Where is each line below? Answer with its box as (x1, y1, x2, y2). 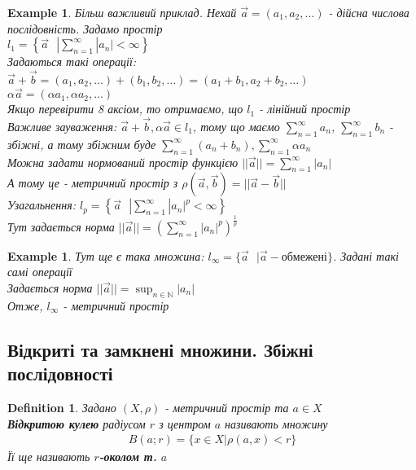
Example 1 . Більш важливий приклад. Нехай (7, 4, 237, 20)
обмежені (281, 251, 327, 263)
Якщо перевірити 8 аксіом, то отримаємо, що (7, 100, 243, 117)
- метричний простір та (164, 398, 289, 415)
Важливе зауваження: (7, 118, 117, 135)
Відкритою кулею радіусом (7, 415, 146, 432)
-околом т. (99, 448, 157, 465)
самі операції (7, 263, 72, 280)
